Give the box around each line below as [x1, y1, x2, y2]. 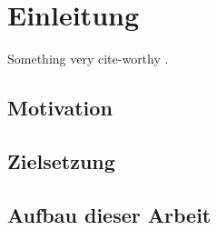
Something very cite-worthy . [7, 49, 169, 68]
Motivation [7, 94, 113, 122]
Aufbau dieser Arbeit [7, 200, 212, 228]
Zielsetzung [7, 146, 115, 175]
